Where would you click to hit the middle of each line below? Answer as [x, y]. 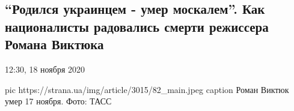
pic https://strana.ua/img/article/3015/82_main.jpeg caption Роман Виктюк [147, 89]
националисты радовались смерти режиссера [137, 26]
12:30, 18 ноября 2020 [45, 69]
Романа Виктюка [54, 44]
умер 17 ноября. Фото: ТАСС [58, 101]
